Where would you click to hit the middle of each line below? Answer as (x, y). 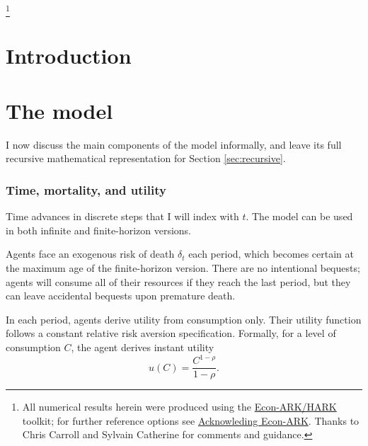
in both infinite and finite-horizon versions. (99, 230)
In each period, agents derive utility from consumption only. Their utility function (184, 319)
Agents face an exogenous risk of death (90, 254)
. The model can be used (299, 216)
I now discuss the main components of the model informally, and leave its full (174, 144)
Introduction (69, 55)
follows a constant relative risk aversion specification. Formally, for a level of (171, 333)
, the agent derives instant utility (143, 347)
